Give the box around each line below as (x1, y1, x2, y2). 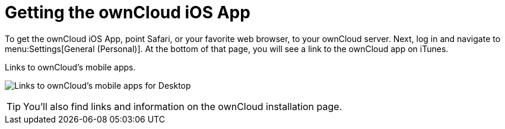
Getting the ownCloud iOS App (5, 2, 250, 22)
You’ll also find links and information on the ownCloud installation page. (23, 100, 342, 112)
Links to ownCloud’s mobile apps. (5, 62, 136, 72)
